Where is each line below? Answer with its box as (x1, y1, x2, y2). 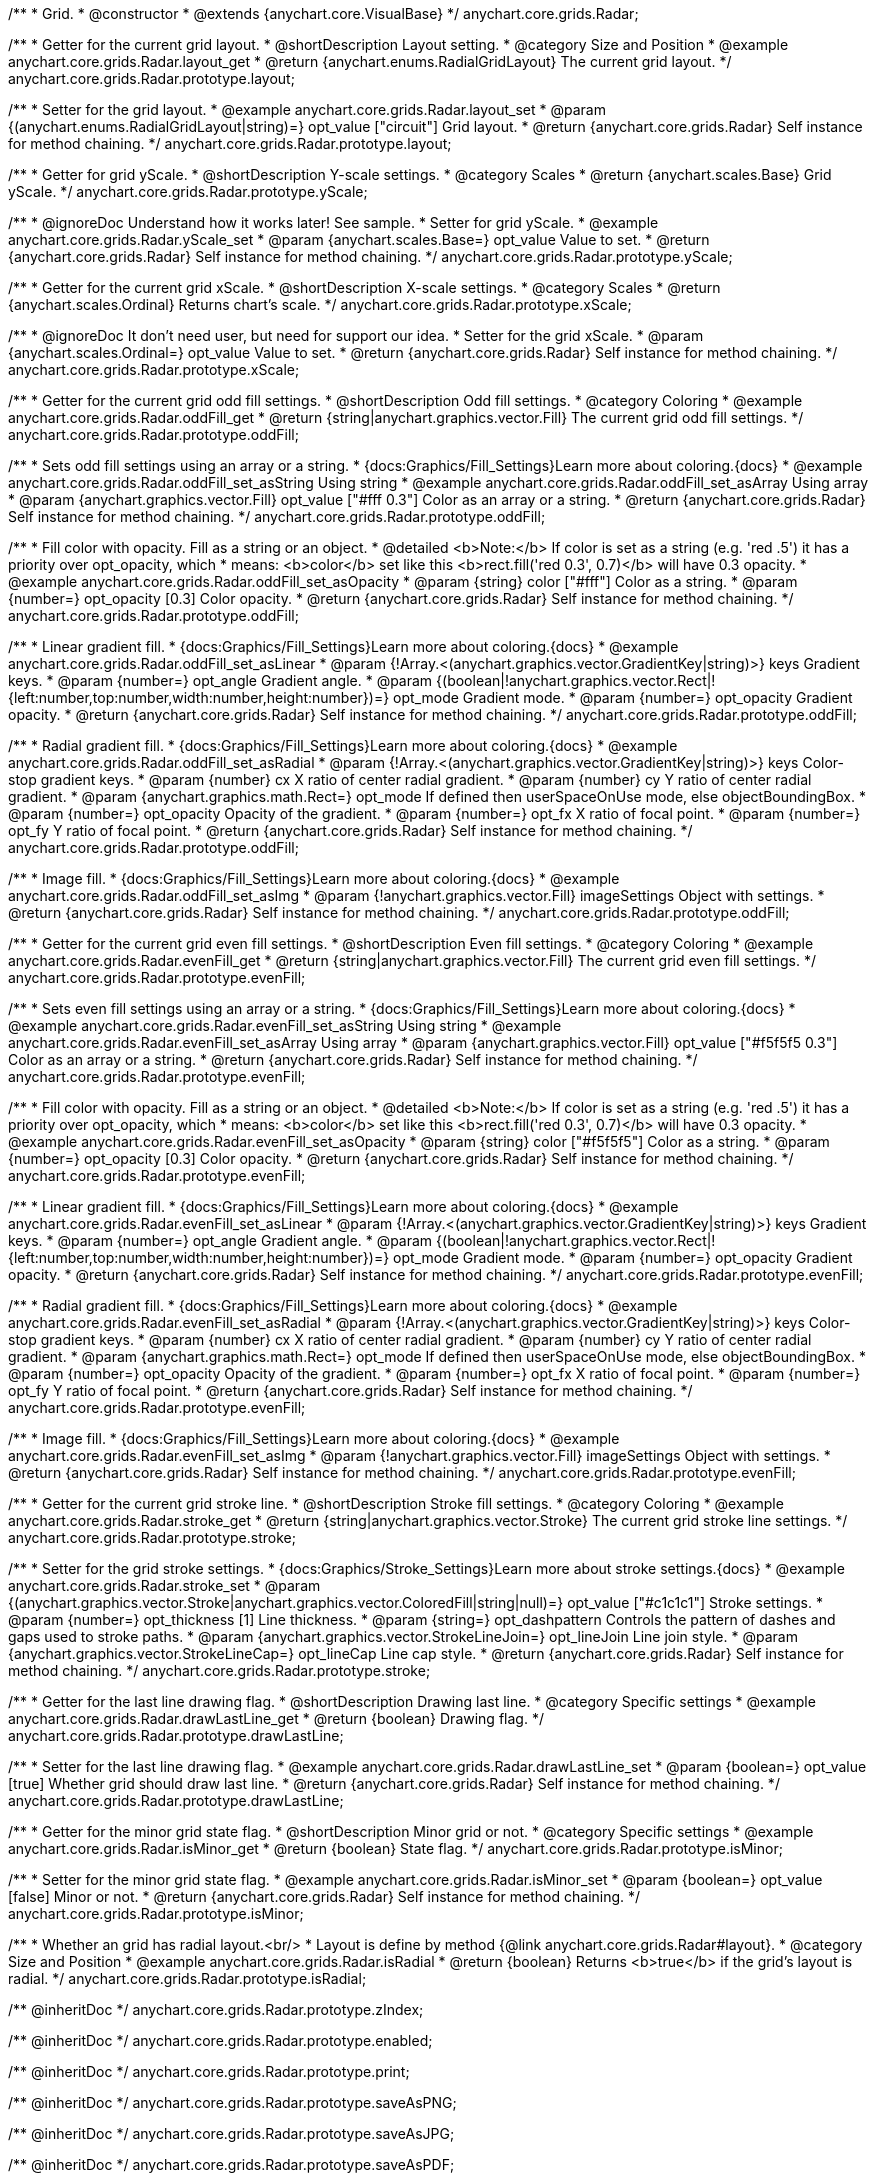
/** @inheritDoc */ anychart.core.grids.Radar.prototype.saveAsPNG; (8, 2094, 457, 2111)
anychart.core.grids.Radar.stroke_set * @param (8, 1577, 321, 1594)
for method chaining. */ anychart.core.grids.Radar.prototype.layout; (8, 135, 452, 152)
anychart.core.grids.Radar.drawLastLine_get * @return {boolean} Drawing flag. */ (8, 1710, 544, 1727)
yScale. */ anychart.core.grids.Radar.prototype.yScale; (8, 183, 368, 200)
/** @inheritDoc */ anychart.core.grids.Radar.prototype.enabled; (8, 2032, 433, 2049)
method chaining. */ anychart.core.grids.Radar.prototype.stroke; (8, 1662, 431, 1679)
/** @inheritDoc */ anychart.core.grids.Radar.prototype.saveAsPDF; (8, 2156, 455, 2173)
